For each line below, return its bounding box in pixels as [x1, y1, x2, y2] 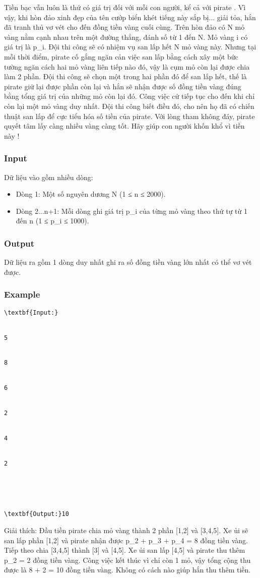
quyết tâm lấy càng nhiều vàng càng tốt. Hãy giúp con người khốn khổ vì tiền [4, 121, 245, 131]
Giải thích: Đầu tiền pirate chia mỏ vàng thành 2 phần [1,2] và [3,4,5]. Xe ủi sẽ [4, 525, 248, 535]
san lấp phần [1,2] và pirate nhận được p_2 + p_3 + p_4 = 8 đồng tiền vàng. [4, 535, 248, 545]
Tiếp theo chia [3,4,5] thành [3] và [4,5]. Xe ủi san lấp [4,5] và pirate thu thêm [4, 545, 245, 555]
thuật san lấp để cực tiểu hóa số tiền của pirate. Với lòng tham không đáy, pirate [4, 110, 255, 121]
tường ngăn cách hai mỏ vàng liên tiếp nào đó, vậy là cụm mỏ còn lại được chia [4, 61, 250, 72]
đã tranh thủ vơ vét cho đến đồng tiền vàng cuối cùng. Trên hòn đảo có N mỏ [4, 22, 245, 32]
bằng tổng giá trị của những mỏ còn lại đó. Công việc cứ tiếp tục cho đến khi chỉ [4, 91, 255, 101]
